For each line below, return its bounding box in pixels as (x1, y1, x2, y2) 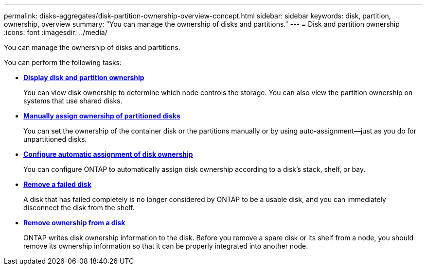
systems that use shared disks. (23, 97, 123, 105)
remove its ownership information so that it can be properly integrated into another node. (23, 242, 308, 250)
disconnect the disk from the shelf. (23, 203, 135, 212)
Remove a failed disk (23, 180, 91, 188)
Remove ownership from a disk (23, 219, 125, 227)
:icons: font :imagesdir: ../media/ (4, 28, 107, 36)
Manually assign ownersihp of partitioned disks (23, 112, 180, 120)
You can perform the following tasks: (4, 58, 122, 67)
